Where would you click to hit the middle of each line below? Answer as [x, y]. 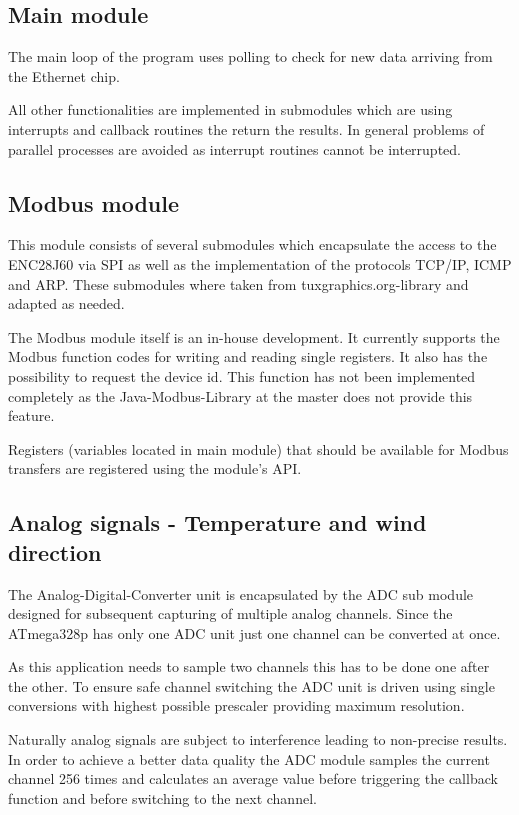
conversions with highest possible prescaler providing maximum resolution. [236, 705]
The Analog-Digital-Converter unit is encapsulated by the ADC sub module [241, 593]
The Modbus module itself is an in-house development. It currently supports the [254, 336]
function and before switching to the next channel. [162, 797]
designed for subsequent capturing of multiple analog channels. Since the [230, 613]
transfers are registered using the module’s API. [155, 468]
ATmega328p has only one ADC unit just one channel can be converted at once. [254, 632]
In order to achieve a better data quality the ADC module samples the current [249, 758]
